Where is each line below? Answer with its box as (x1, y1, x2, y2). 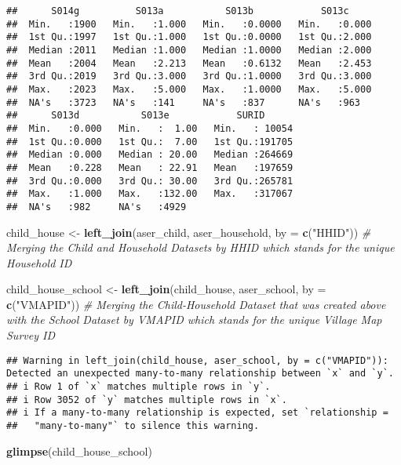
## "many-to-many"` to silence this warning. (6, 420, 260, 431)
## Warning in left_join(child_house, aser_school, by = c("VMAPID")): (6, 354, 388, 366)
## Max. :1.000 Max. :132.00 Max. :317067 (6, 188, 293, 200)
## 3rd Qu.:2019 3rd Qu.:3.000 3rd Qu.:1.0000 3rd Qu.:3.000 (6, 71, 372, 82)
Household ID (6, 254, 72, 271)
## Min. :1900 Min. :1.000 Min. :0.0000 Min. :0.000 (6, 18, 372, 30)
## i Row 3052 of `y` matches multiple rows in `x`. (6, 394, 287, 405)
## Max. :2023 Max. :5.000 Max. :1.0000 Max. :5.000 (6, 83, 372, 95)
